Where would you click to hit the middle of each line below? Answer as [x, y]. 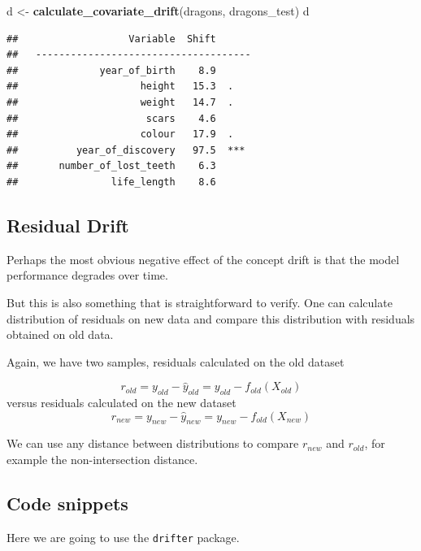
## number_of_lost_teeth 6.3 [111, 166]
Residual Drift [68, 225]
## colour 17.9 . [120, 134]
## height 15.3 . [120, 87]
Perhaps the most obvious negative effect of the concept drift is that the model [203, 259]
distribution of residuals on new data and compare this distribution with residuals [211, 318]
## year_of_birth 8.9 [111, 70]
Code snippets [67, 503]
